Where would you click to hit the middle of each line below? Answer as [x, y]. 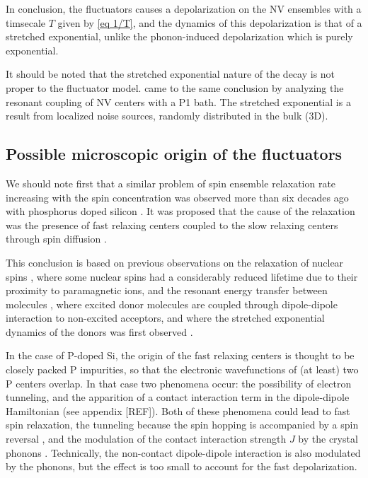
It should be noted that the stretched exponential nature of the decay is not [171, 74]
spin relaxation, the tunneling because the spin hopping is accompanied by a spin [182, 425]
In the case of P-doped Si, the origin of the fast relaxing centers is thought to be [180, 355]
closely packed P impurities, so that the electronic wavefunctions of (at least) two [182, 369]
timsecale [26, 22]
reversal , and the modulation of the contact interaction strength [146, 439]
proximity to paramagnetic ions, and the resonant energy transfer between [167, 290]
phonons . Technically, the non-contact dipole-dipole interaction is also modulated [183, 452]
